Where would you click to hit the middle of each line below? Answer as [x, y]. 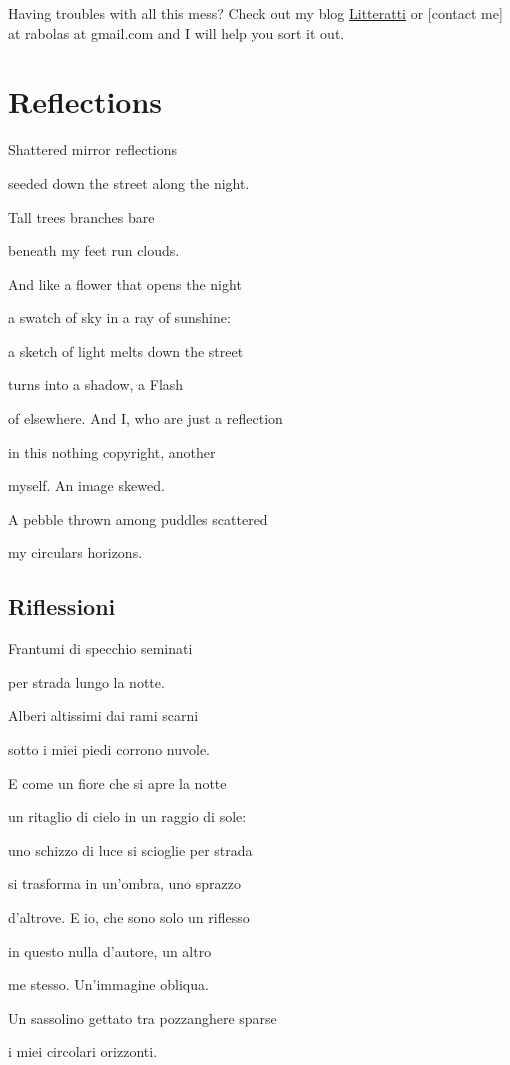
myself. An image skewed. [86, 485]
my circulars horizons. [75, 552]
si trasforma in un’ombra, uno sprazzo [124, 883]
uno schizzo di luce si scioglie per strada [130, 849]
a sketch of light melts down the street [126, 350]
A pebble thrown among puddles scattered [138, 518]
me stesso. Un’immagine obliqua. [108, 984]
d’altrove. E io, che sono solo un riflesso [129, 916]
